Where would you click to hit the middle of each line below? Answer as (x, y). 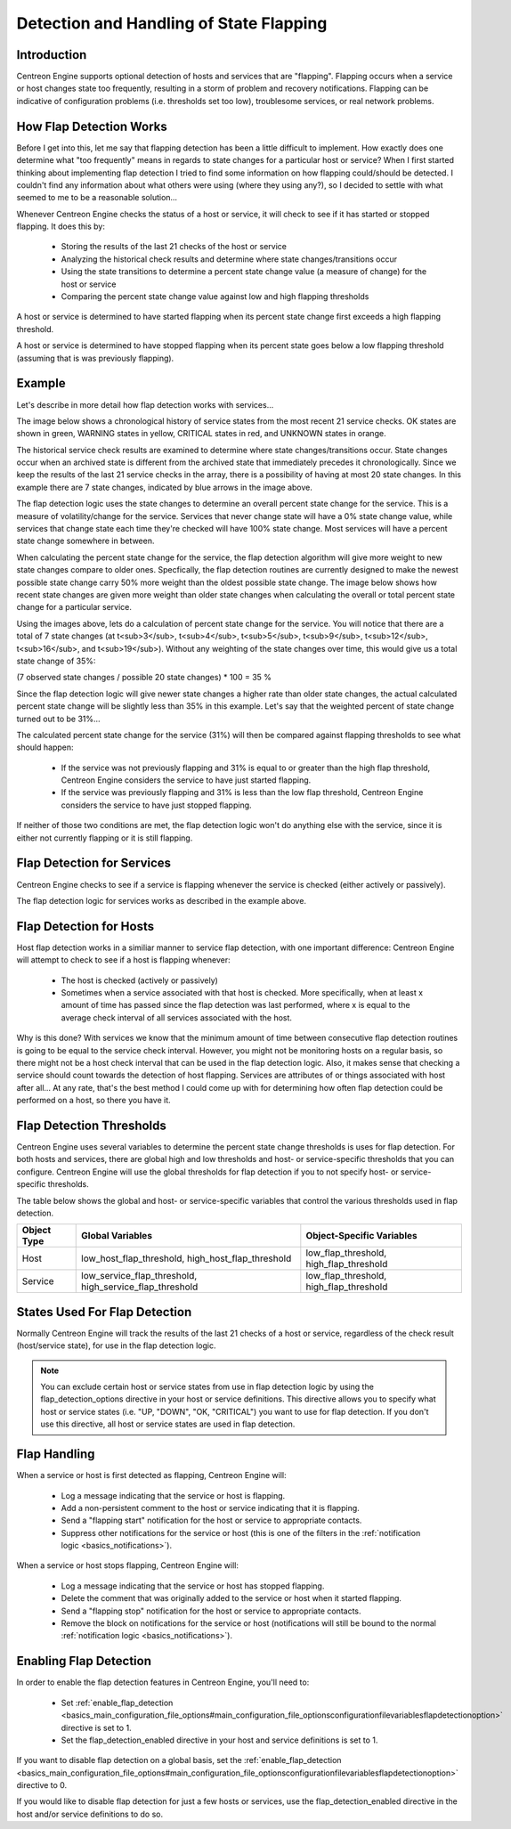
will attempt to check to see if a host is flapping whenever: (123, 960)
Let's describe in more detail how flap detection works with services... (145, 404)
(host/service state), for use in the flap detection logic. (116, 1345)
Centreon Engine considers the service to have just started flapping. (186, 780)
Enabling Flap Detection (84, 1661)
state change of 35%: (56, 661)
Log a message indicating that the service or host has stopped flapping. (193, 1586)
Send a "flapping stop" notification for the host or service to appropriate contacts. (211, 1611)
